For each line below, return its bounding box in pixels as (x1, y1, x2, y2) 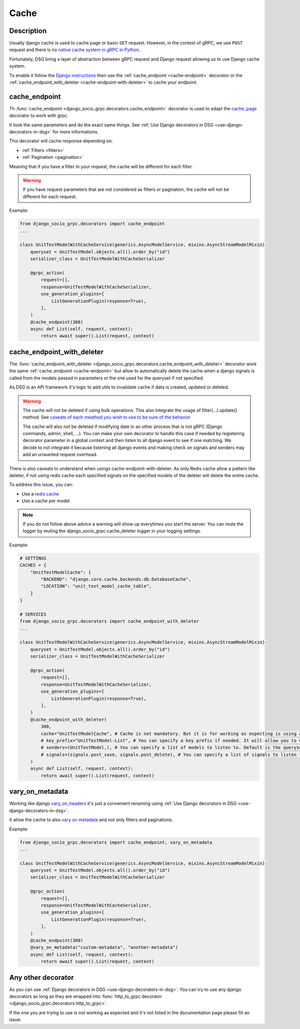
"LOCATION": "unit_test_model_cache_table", (40, 583, 152, 589)
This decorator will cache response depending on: (9, 138, 113, 144)
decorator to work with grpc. (9, 113, 68, 119)
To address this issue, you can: (9, 482, 73, 488)
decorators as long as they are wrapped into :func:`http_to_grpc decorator (9, 993, 162, 999)
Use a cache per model (21, 498, 70, 504)
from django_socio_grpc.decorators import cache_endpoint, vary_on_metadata (19, 840, 212, 845)
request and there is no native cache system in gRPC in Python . (9, 47, 140, 53)
